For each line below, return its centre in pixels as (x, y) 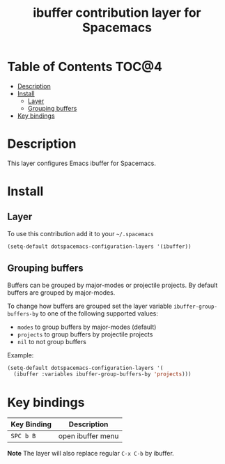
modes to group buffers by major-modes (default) (87, 327)
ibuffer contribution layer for (117, 13)
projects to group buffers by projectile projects (85, 334)
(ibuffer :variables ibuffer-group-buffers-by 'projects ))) (102, 374)
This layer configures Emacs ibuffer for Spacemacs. (82, 163)
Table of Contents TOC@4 (85, 67)
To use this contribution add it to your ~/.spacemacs (81, 233)
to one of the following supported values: (99, 313)
